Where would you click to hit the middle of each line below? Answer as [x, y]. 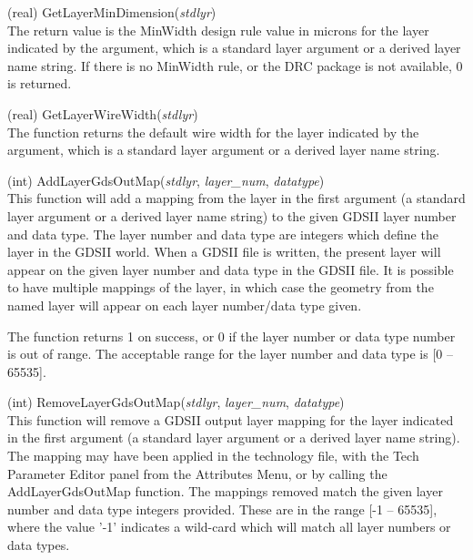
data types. [39, 545]
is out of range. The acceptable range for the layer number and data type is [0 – [230, 354]
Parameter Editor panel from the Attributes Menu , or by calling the [197, 473]
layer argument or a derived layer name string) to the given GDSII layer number [232, 215]
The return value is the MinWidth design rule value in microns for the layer [218, 30]
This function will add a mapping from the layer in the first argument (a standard [236, 198]
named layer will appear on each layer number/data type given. [185, 305]
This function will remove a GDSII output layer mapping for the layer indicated [231, 419]
